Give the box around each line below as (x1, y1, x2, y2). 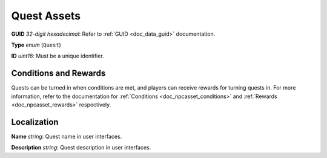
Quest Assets (11, 9, 81, 22)
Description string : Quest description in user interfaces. (11, 144, 151, 151)
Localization (11, 117, 59, 127)
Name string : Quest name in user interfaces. (11, 133, 122, 140)
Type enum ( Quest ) (11, 41, 62, 48)
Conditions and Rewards (11, 68, 106, 79)
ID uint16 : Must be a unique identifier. (11, 52, 104, 60)
